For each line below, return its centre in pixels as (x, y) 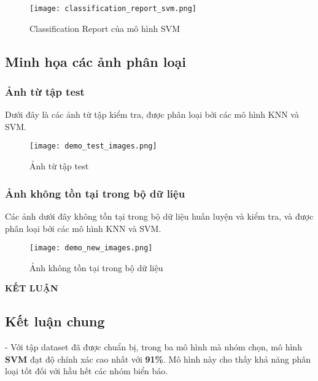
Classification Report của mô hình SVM (105, 28)
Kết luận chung (55, 321)
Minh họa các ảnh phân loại (95, 61)
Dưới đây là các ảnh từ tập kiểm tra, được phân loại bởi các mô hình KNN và (152, 114)
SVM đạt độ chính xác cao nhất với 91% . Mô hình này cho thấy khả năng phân (158, 359)
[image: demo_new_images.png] (91, 248)
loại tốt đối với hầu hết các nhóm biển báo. (87, 371)
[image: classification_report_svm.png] (113, 9)
